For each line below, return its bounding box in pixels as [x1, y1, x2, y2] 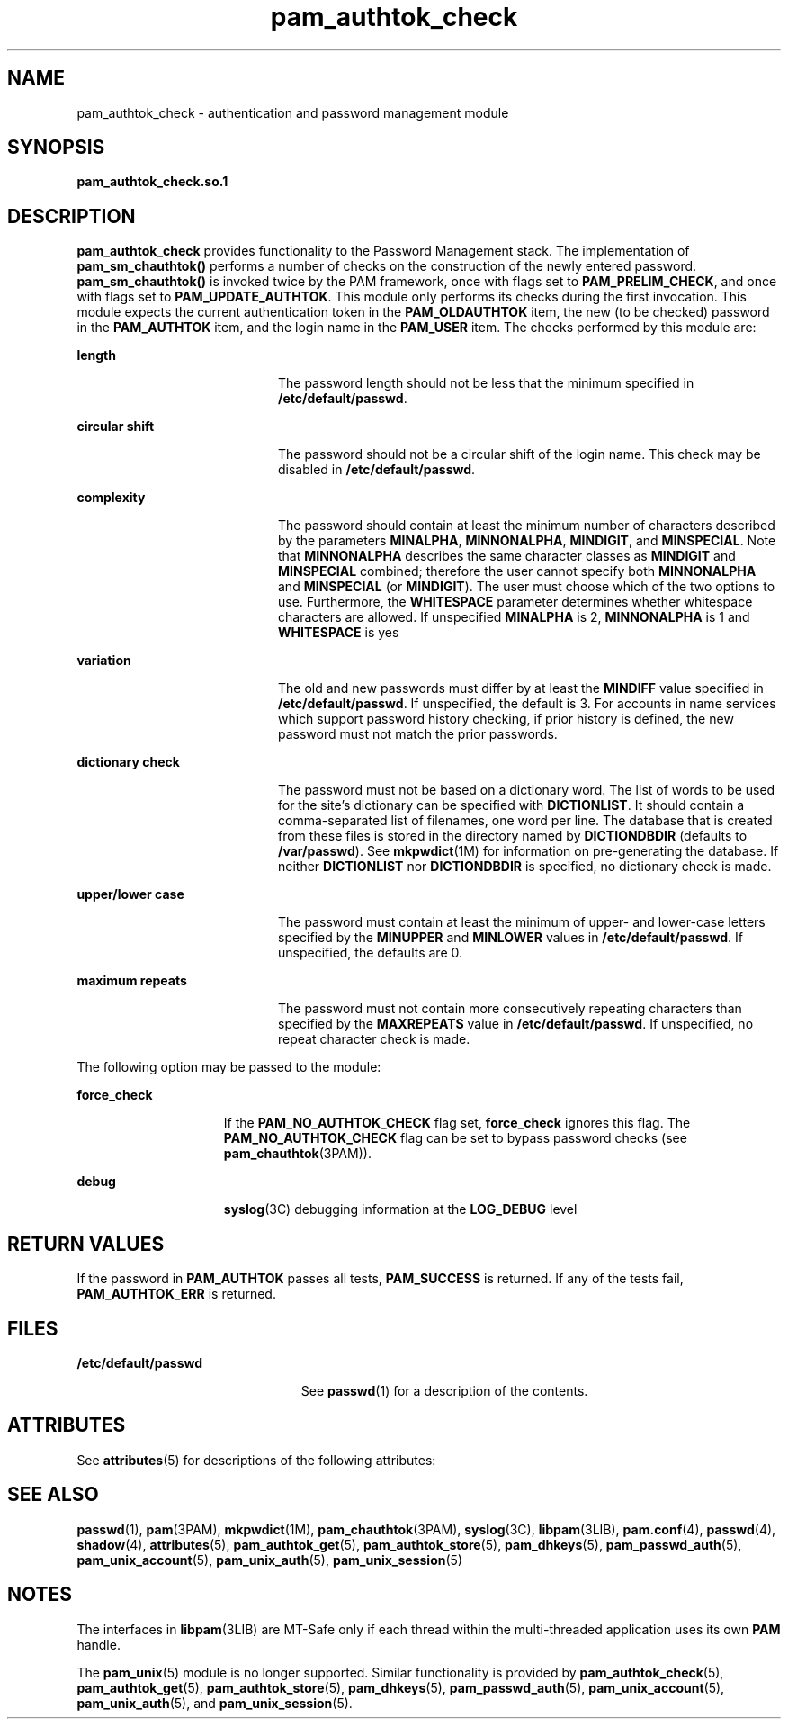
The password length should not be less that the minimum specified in [278, 375, 694, 391]
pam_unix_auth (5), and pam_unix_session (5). [76, 1695, 353, 1711]
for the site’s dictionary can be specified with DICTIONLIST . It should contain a [278, 797, 745, 814]
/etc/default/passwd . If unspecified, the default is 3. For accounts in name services [278, 696, 776, 712]
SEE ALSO [7, 1483, 99, 1506]
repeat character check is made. [278, 1031, 470, 1047]
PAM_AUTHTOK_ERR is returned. [76, 1286, 276, 1302]
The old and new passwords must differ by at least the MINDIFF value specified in [278, 680, 764, 697]
